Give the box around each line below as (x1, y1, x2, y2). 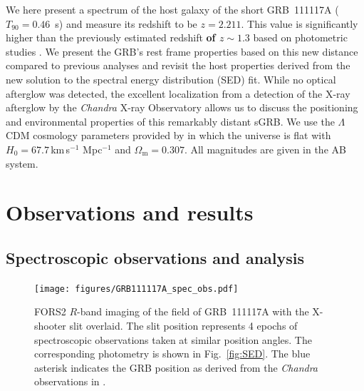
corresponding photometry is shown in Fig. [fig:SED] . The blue (34, 346, 311, 361)
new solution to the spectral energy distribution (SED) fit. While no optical (6, 71, 336, 86)
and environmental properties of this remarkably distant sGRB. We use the (6, 113, 335, 128)
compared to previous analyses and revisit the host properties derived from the (6, 58, 350, 73)
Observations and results (6, 198, 254, 227)
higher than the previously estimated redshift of (6, 30, 216, 45)
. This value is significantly (241, 16, 358, 31)
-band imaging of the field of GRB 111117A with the (77, 304, 309, 319)
